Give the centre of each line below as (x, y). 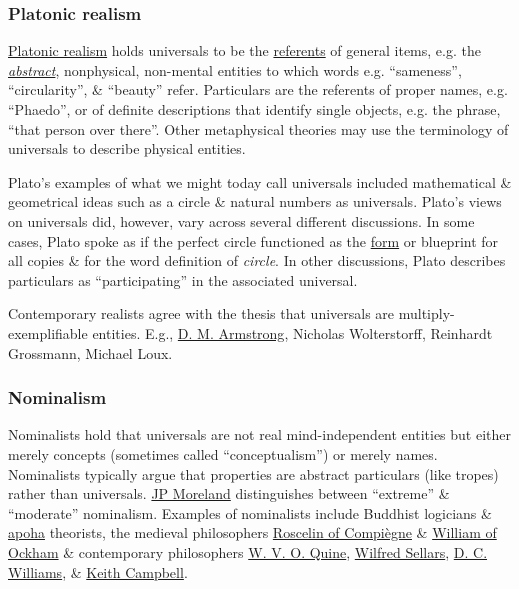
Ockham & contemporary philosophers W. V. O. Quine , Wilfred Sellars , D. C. (248, 551)
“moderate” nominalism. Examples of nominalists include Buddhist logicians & (250, 512)
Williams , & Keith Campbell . (98, 571)
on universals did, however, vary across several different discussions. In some (241, 220)
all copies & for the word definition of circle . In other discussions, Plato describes (257, 260)
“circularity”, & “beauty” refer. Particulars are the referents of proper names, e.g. (258, 89)
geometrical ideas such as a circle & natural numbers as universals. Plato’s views (255, 201)
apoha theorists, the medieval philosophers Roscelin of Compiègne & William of (252, 532)
